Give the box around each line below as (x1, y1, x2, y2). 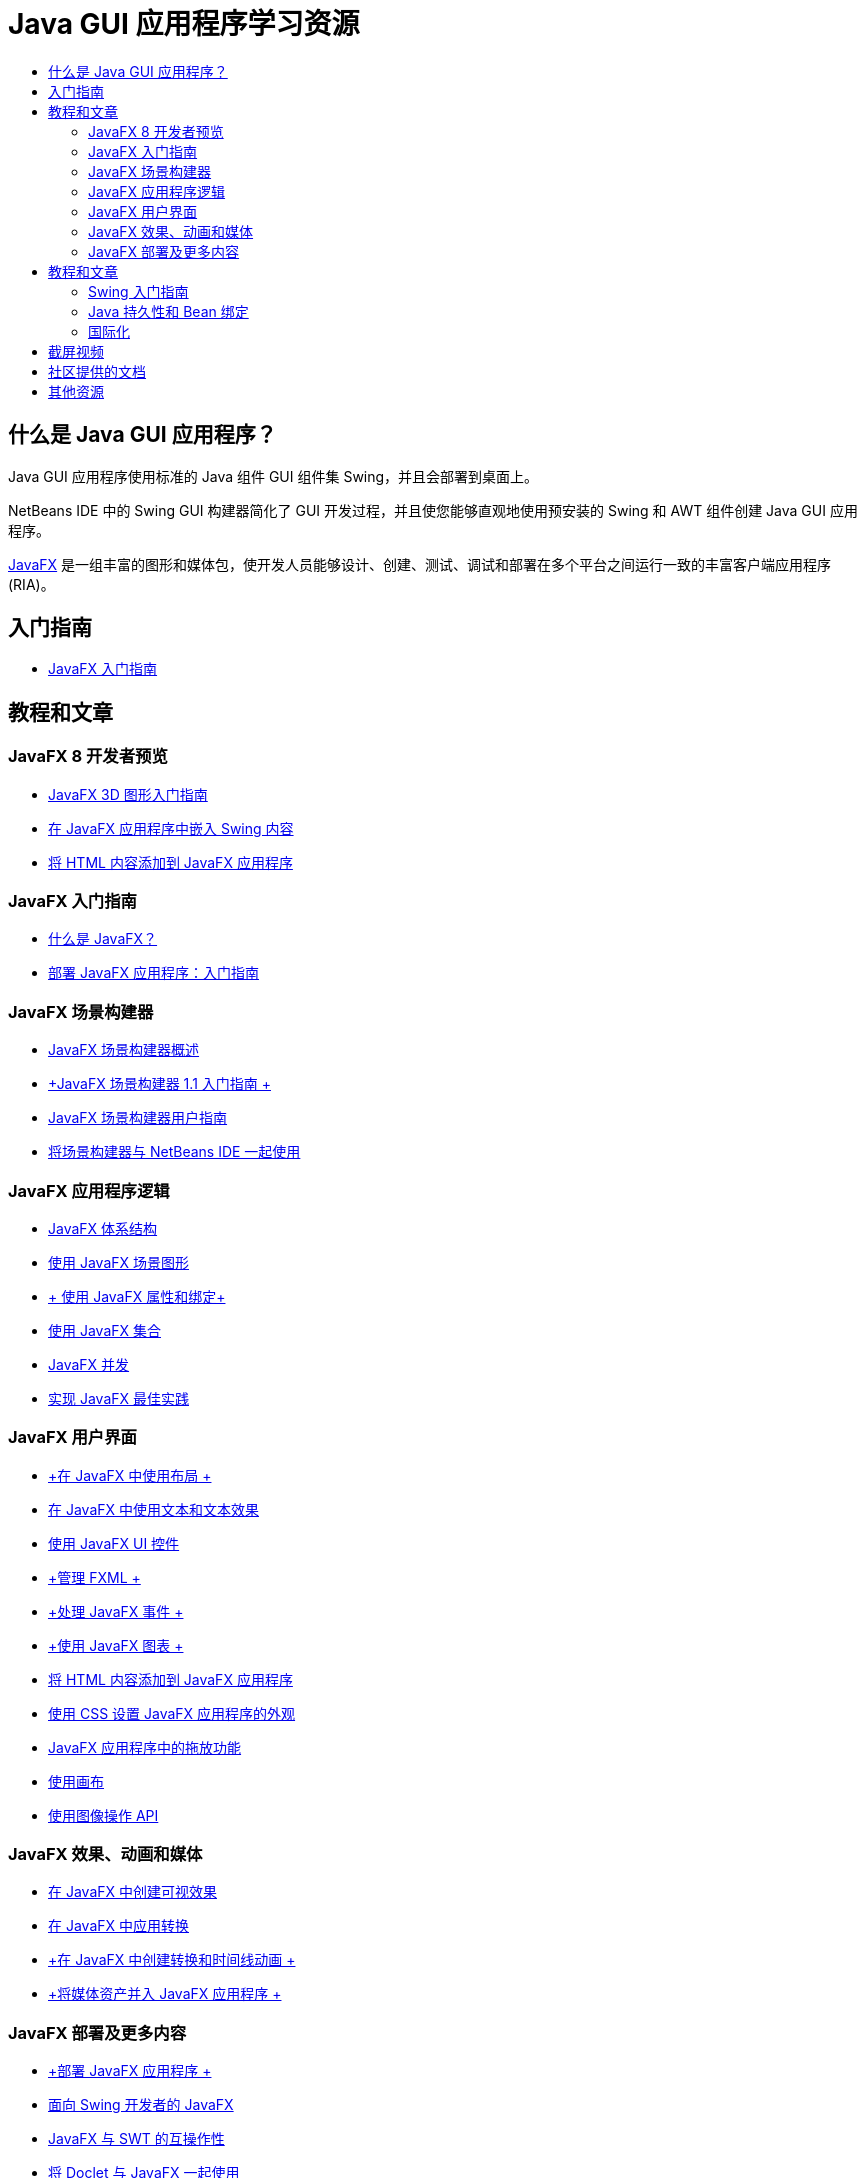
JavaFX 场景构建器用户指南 (48, 1109, 228, 1127)
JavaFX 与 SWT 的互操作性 (48, 2130, 225, 2148)
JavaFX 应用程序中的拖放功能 (48, 1738, 242, 1756)
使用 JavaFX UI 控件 (48, 1534, 180, 1552)
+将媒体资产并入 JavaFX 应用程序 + (48, 1985, 282, 2003)
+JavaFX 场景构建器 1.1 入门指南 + (48, 1075, 271, 1093)
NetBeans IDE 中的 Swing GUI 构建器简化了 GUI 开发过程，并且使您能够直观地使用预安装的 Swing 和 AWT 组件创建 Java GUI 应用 (8, 501, 858, 519)
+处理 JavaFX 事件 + (48, 1602, 184, 1620)
